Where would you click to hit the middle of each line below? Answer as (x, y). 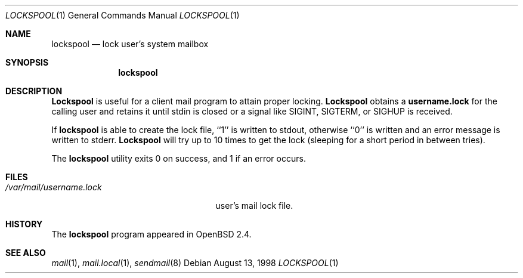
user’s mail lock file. (254, 206)
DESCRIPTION (34, 91)
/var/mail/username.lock (54, 187)
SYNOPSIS (27, 62)
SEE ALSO (26, 253)
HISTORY (24, 224)
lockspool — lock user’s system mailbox (130, 44)
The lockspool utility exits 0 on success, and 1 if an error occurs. (179, 158)
